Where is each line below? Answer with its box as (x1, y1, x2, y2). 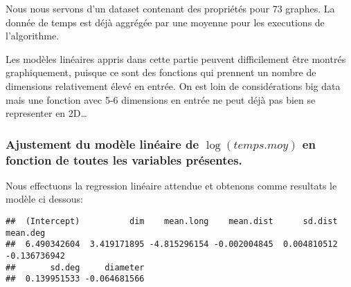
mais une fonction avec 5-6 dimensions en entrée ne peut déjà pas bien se (6, 92, 316, 107)
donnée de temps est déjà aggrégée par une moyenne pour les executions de (6, 15, 325, 29)
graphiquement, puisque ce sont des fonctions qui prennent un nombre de (6, 65, 316, 80)
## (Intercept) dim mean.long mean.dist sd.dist (6, 216, 338, 227)
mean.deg (6, 228, 46, 238)
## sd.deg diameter (6, 262, 145, 272)
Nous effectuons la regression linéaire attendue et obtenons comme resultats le (6, 178, 337, 192)
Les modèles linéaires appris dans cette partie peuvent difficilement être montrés (6, 51, 346, 66)
